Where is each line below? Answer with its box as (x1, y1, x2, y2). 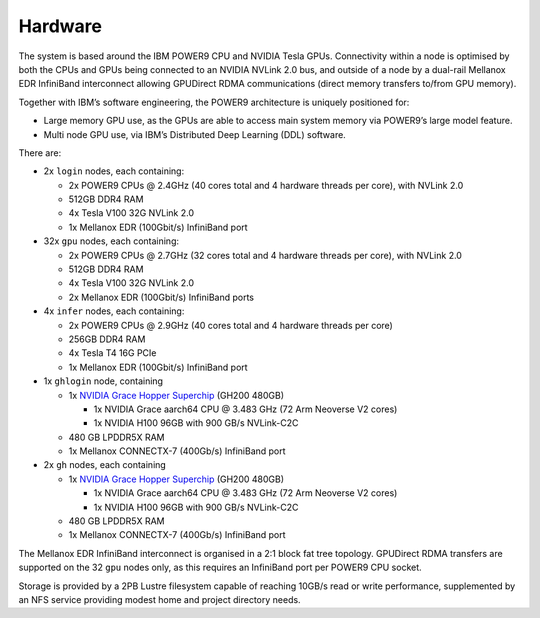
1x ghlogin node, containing (43, 375, 164, 387)
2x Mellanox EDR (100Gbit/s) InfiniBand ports (68, 291, 255, 303)
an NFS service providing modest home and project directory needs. (18, 594, 301, 605)
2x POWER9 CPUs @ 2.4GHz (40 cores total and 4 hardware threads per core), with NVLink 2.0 (68, 179, 464, 191)
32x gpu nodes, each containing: (43, 235, 180, 247)
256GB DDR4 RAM (68, 333, 146, 345)
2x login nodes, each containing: (43, 165, 185, 177)
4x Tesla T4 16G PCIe (68, 347, 157, 359)
